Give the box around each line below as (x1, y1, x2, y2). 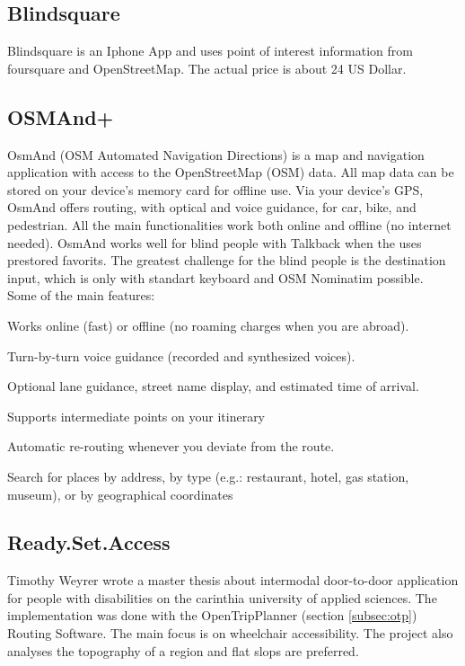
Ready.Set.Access (7, 528, 171, 556)
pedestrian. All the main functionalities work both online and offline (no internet (7, 215, 452, 234)
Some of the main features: (7, 286, 155, 305)
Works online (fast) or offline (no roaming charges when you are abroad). (7, 315, 409, 334)
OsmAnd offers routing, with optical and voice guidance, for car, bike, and (7, 198, 417, 217)
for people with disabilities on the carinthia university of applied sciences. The (7, 588, 437, 607)
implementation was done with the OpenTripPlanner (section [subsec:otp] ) (7, 606, 417, 625)
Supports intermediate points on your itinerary (7, 406, 266, 425)
